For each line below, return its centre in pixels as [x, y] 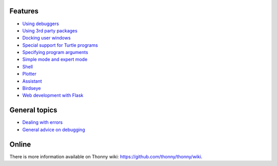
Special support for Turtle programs [60, 45]
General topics [33, 110]
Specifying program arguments [55, 52]
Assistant [32, 81]
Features [24, 11]
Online [20, 144]
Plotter [29, 74]
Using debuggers [41, 24]
